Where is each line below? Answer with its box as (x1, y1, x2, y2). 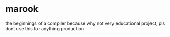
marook (5, 3, 39, 15)
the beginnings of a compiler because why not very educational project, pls (5, 20, 165, 26)
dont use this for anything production (5, 25, 84, 31)
